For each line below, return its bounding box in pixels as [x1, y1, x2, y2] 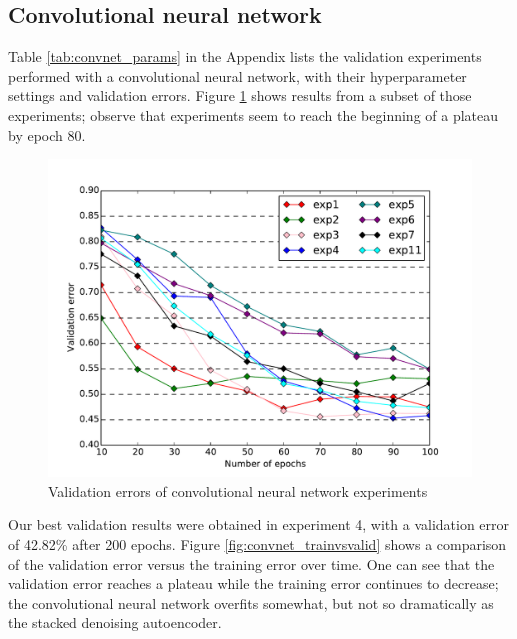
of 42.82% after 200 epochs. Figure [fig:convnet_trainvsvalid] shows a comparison [8, 533, 507, 554]
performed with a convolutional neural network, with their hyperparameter [8, 65, 467, 86]
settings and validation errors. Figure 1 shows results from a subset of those [8, 85, 472, 106]
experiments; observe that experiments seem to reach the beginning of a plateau [8, 104, 499, 125]
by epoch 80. [8, 124, 86, 145]
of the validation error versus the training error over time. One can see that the [8, 553, 495, 574]
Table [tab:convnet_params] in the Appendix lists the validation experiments [8, 46, 482, 67]
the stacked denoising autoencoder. [8, 612, 222, 633]
